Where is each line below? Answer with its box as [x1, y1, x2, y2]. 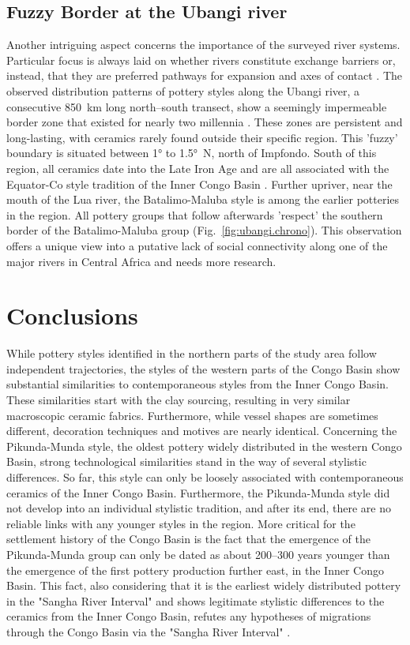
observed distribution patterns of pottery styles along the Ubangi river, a [6, 82, 360, 99]
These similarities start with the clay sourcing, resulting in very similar [6, 392, 351, 408]
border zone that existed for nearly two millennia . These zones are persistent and [6, 114, 403, 130]
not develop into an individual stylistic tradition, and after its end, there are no [6, 500, 391, 516]
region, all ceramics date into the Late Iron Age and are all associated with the [6, 159, 389, 176]
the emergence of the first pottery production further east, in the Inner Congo [6, 561, 385, 578]
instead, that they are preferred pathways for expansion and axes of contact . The [6, 67, 403, 84]
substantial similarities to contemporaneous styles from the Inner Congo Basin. [6, 376, 389, 392]
